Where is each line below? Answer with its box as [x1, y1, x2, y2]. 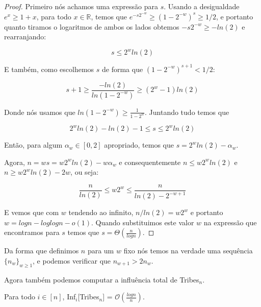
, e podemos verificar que [33, 255, 111, 266]
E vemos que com [4, 207, 59, 218]
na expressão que [203, 217, 257, 227]
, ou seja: [70, 167, 99, 177]
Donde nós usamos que [4, 106, 75, 117]
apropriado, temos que [104, 139, 174, 150]
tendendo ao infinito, [68, 207, 134, 218]
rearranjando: [4, 31, 46, 42]
